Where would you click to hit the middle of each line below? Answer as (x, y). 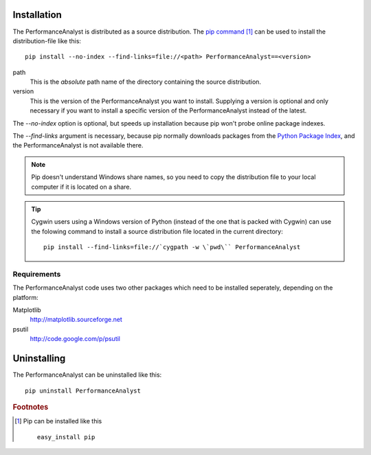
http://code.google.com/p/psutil (75, 339)
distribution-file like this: (47, 40)
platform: (26, 297)
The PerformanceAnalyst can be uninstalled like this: (87, 375)
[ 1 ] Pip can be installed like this (58, 421)
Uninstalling (39, 359)
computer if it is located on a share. (81, 187)
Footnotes (31, 407)
